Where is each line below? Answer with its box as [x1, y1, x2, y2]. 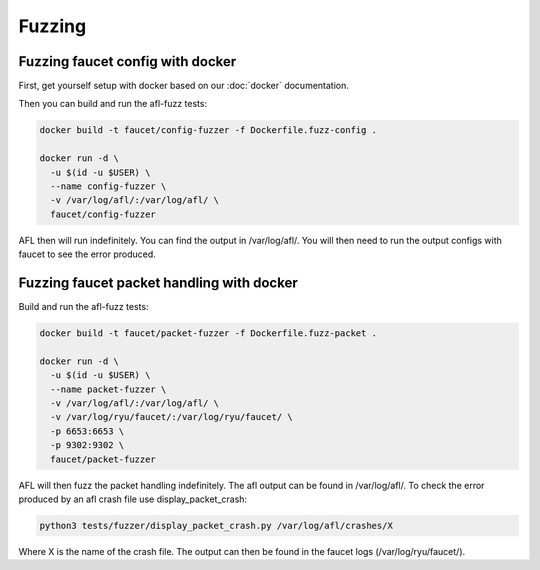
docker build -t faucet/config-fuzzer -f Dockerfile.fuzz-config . [39, 125, 378, 136]
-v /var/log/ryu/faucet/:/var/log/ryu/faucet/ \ [50, 411, 294, 423]
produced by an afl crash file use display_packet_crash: [18, 493, 248, 505]
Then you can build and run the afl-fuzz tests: [18, 98, 208, 110]
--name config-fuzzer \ [50, 181, 167, 192]
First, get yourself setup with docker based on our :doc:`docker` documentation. [18, 80, 350, 92]
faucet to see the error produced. [18, 248, 157, 260]
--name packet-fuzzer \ [50, 383, 167, 395]
